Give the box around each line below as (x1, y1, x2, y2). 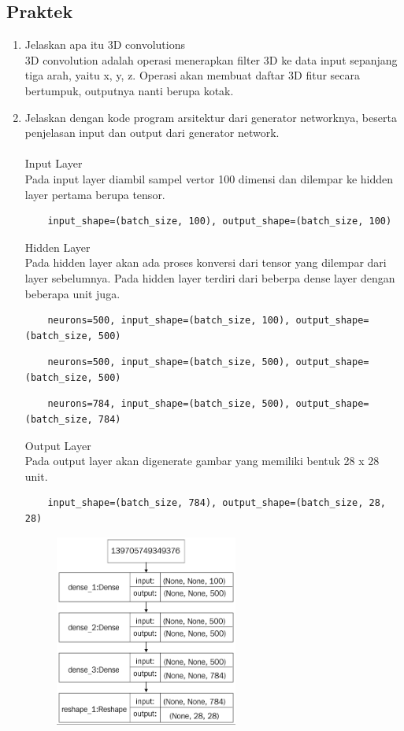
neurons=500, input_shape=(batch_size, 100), (47, 315, 291, 327)
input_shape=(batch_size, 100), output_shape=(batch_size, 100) (47, 216, 392, 227)
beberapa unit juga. (24, 285, 120, 301)
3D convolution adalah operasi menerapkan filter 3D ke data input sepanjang (24, 51, 398, 68)
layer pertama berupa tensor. (24, 186, 165, 202)
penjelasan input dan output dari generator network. (24, 124, 280, 141)
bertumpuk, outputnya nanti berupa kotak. (24, 82, 234, 98)
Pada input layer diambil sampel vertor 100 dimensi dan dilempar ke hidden (24, 170, 394, 186)
